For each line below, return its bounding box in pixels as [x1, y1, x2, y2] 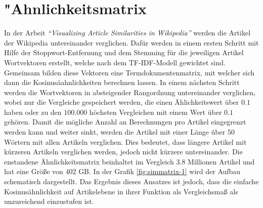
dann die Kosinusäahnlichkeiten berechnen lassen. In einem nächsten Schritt [4, 77, 240, 88]
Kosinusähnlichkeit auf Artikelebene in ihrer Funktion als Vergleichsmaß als [4, 186, 238, 196]
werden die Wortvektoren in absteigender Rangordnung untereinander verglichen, [4, 87, 256, 97]
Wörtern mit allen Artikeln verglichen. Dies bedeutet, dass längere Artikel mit [4, 136, 247, 147]
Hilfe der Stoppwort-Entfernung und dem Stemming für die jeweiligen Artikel [4, 47, 244, 58]
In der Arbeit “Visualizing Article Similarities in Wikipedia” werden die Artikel [4, 27, 251, 38]
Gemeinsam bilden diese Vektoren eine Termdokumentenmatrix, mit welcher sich [4, 67, 255, 77]
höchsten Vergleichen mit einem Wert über [89, 106, 222, 117]
